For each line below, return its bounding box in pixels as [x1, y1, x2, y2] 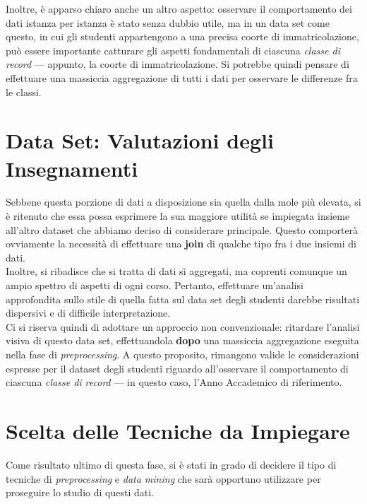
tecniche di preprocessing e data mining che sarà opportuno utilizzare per [6, 471, 321, 486]
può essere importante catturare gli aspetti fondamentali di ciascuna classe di [6, 42, 340, 57]
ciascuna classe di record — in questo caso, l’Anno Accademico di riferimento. [6, 375, 342, 389]
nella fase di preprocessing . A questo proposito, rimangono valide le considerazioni [6, 347, 359, 361]
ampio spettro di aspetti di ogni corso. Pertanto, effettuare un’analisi [6, 278, 303, 293]
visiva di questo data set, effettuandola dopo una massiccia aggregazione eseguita [6, 333, 359, 348]
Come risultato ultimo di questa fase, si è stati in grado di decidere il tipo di [6, 457, 337, 471]
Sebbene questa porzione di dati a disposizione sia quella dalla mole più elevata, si [6, 194, 361, 209]
